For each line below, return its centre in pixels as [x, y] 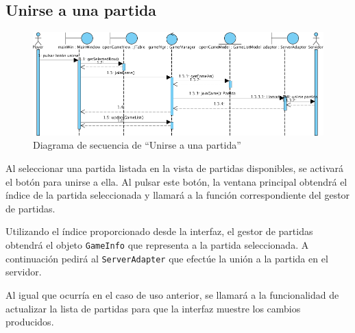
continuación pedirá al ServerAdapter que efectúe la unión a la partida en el [167, 258]
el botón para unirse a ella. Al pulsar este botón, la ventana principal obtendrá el [176, 181]
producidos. [30, 322]
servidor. [24, 272]
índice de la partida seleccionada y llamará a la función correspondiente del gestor [178, 195]
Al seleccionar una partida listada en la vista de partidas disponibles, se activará [175, 168]
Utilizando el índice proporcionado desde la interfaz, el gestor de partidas [159, 231]
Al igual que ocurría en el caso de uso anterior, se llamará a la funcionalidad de [172, 294]
